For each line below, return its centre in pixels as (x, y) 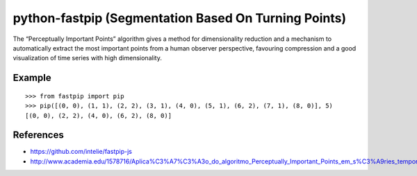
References (38, 135)
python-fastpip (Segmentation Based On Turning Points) (180, 18)
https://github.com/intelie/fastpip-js (81, 152)
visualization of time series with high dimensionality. (88, 58)
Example (32, 78)
